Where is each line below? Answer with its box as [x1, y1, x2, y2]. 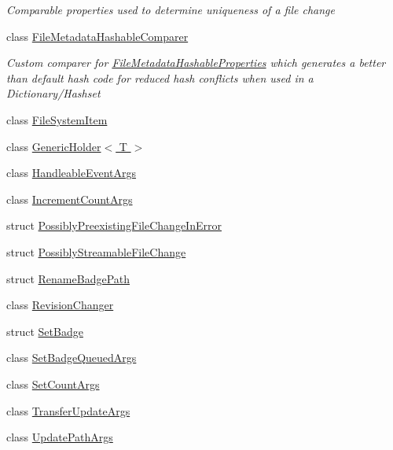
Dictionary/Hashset [6, 85, 101, 101]
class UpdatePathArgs [6, 429, 113, 445]
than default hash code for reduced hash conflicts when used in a [6, 69, 314, 86]
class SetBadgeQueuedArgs [6, 349, 137, 366]
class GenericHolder [6, 138, 101, 154]
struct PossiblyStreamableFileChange [6, 243, 186, 260]
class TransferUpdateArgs [6, 402, 130, 419]
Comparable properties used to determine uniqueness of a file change [6, 2, 335, 17]
